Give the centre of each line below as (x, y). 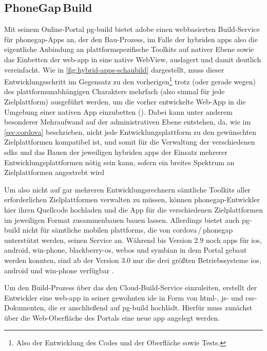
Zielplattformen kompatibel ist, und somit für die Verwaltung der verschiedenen (130, 142)
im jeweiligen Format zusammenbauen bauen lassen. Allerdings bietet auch (122, 220)
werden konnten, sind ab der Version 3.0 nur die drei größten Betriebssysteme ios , (133, 260)
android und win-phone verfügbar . (59, 270)
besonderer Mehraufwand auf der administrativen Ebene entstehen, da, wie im (128, 122)
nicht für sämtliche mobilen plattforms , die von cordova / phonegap (128, 230)
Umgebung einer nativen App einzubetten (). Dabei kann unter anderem (118, 111)
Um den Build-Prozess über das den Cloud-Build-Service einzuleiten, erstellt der (131, 287)
